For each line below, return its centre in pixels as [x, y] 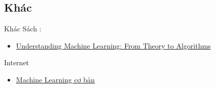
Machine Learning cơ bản [55, 79]
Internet [17, 62]
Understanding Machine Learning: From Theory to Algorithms [113, 45]
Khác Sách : [23, 29]
